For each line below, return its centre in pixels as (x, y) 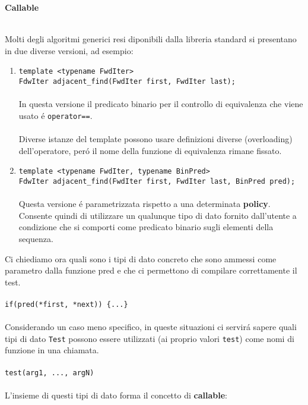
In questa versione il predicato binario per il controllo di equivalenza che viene (161, 104)
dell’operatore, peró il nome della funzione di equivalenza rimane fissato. (150, 150)
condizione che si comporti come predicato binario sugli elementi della (146, 227)
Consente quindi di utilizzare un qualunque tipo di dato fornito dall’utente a (158, 215)
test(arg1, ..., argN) (50, 373)
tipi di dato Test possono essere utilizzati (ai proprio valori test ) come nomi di (150, 338)
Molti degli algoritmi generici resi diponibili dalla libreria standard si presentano (151, 39)
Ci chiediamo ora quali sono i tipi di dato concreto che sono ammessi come (141, 258)
